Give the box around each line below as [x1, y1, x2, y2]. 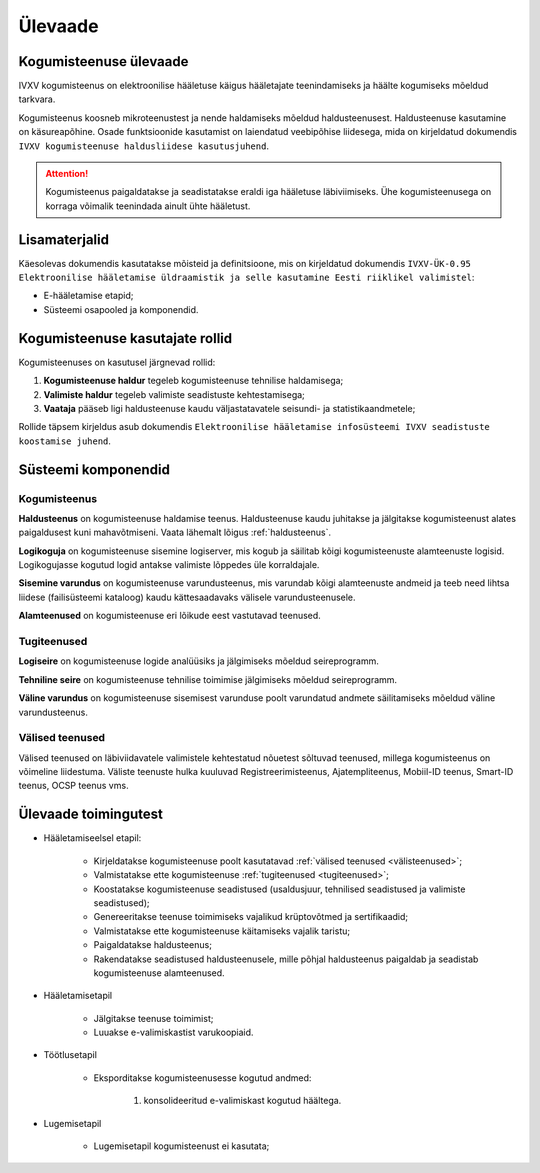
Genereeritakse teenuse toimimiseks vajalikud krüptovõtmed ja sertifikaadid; [93, 911, 409, 923]
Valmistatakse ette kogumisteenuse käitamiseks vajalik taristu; [93, 925, 350, 937]
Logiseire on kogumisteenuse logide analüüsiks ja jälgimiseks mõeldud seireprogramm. [18, 655, 380, 667]
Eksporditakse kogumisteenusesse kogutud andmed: [93, 1071, 312, 1084]
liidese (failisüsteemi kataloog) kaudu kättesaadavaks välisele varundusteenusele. [18, 591, 356, 603]
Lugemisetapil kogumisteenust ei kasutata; [93, 1140, 270, 1152]
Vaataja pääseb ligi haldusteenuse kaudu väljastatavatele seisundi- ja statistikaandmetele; [43, 402, 416, 414]
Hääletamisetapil [43, 990, 113, 1002]
